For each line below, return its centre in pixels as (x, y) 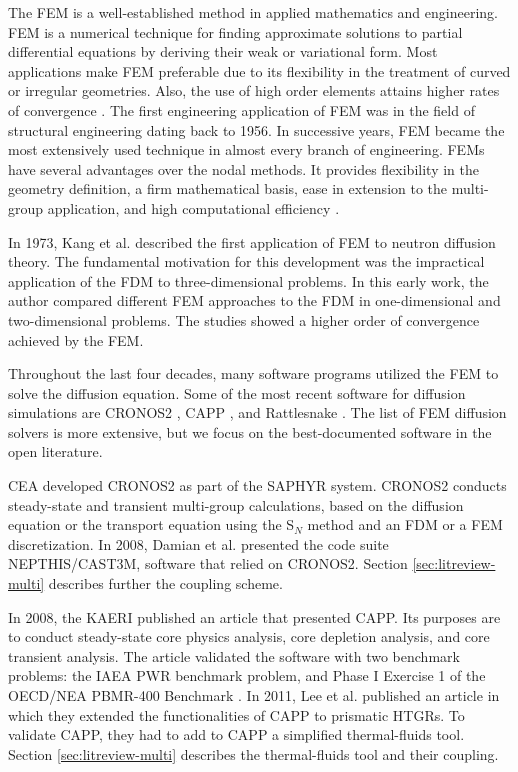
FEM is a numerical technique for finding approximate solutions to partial (235, 31)
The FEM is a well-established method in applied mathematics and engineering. (253, 12)
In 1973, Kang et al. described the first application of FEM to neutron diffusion (252, 241)
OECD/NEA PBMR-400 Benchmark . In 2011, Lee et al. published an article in (254, 695)
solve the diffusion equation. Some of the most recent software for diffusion (237, 392)
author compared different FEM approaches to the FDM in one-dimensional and (254, 300)
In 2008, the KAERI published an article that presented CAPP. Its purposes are (254, 616)
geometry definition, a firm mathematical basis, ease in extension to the (228, 188)
